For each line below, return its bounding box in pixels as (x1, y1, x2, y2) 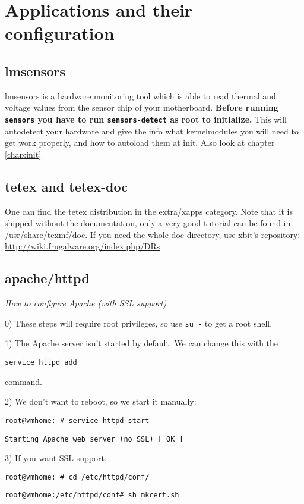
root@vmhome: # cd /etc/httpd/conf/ (5, 472, 150, 481)
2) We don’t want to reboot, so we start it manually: (5, 395, 197, 408)
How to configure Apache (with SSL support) (5, 297, 167, 309)
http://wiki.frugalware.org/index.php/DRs (5, 240, 160, 252)
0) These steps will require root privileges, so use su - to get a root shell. (5, 317, 273, 329)
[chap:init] (5, 148, 42, 160)
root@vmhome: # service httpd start (5, 416, 150, 425)
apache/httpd (5, 269, 90, 287)
